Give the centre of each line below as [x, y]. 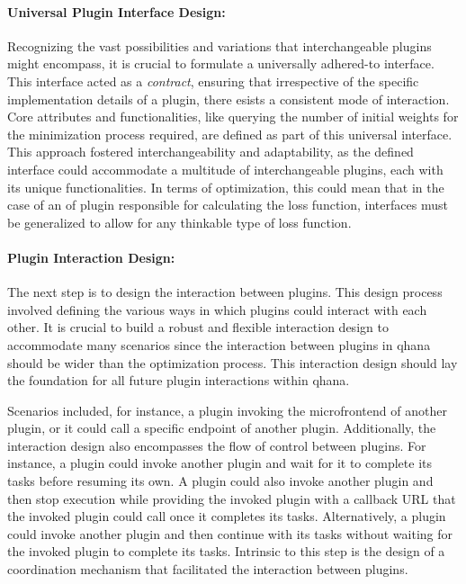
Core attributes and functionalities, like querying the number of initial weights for [233, 117]
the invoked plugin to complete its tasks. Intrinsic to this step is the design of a [226, 551]
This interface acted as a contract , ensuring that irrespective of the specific [213, 81]
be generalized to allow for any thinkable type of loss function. [179, 222]
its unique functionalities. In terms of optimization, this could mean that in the [226, 187]
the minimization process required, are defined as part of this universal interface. [230, 134]
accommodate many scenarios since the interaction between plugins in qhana [219, 344]
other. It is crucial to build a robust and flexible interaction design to [198, 327]
